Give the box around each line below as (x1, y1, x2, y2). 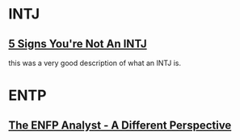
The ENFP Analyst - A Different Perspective (8, 118, 232, 132)
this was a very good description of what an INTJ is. (8, 58, 182, 68)
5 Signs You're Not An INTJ (8, 37, 147, 51)
